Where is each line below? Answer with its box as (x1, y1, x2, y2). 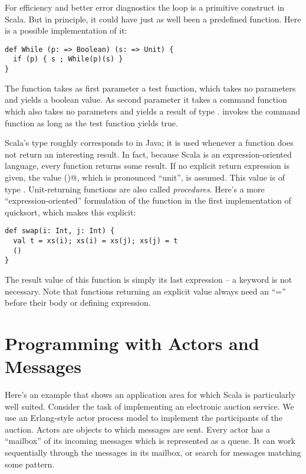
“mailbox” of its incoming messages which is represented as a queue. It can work (5, 434, 295, 447)
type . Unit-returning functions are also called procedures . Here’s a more (5, 182, 265, 195)
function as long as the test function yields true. (5, 116, 178, 129)
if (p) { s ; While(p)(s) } (13, 55, 123, 64)
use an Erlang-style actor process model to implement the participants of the (5, 411, 282, 424)
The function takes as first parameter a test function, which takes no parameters (5, 81, 296, 94)
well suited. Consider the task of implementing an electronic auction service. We (5, 400, 294, 412)
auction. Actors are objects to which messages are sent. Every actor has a (5, 423, 271, 435)
